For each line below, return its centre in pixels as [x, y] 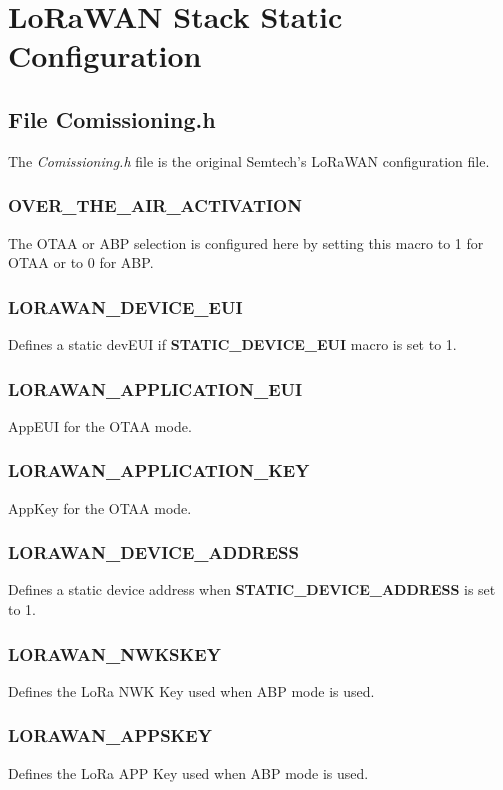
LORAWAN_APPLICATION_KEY [159, 470]
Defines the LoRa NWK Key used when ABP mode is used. [191, 690]
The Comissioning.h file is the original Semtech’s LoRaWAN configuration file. [249, 160]
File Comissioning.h [112, 118]
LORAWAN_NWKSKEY [114, 653]
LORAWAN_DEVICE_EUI [125, 306]
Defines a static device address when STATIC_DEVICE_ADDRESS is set [252, 589]
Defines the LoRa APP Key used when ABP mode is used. [188, 772]
